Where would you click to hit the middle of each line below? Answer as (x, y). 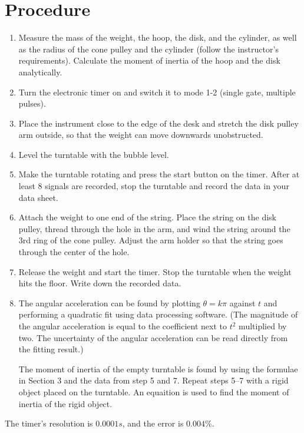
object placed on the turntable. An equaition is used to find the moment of (154, 391)
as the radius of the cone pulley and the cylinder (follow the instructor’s (148, 49)
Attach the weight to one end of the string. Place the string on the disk (148, 217)
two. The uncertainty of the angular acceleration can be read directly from (153, 337)
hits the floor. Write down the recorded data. (100, 283)
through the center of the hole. (74, 252)
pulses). (32, 103)
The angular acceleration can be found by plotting (109, 303)
